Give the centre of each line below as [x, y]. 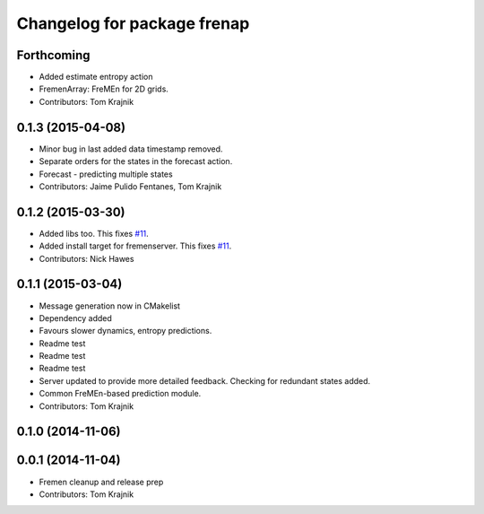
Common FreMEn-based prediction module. [120, 394]
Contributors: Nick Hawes [86, 258]
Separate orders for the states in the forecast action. [136, 161]
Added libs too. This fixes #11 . [94, 233]
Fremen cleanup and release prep [101, 482]
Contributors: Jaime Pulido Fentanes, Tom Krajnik [130, 186]
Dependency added [75, 318]
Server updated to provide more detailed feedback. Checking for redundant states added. [205, 380]
